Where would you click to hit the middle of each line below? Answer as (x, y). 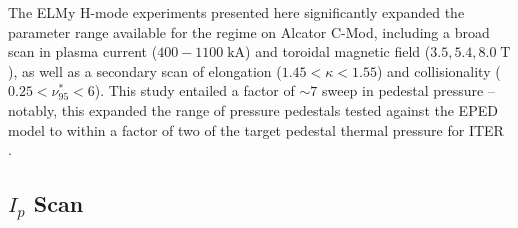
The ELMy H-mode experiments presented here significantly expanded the (236, 12)
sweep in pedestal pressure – (408, 90)
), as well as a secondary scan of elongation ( (145, 70)
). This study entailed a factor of (194, 90)
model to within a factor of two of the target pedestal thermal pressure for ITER (256, 129)
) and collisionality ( (438, 70)
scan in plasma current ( (83, 51)
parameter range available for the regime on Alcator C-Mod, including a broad (249, 31)
